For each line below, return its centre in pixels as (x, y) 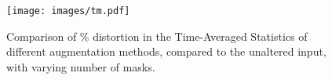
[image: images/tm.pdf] (68, 11)
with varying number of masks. (81, 66)
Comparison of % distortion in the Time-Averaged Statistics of (157, 36)
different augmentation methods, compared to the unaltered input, (166, 51)
